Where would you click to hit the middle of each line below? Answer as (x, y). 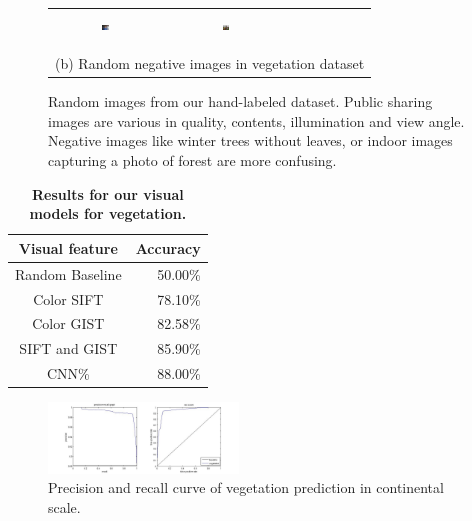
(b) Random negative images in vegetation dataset (210, 63)
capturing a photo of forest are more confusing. (192, 160)
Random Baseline (68, 273)
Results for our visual (108, 193)
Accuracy (168, 247)
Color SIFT (68, 298)
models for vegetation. (108, 213)
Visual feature (68, 247)
